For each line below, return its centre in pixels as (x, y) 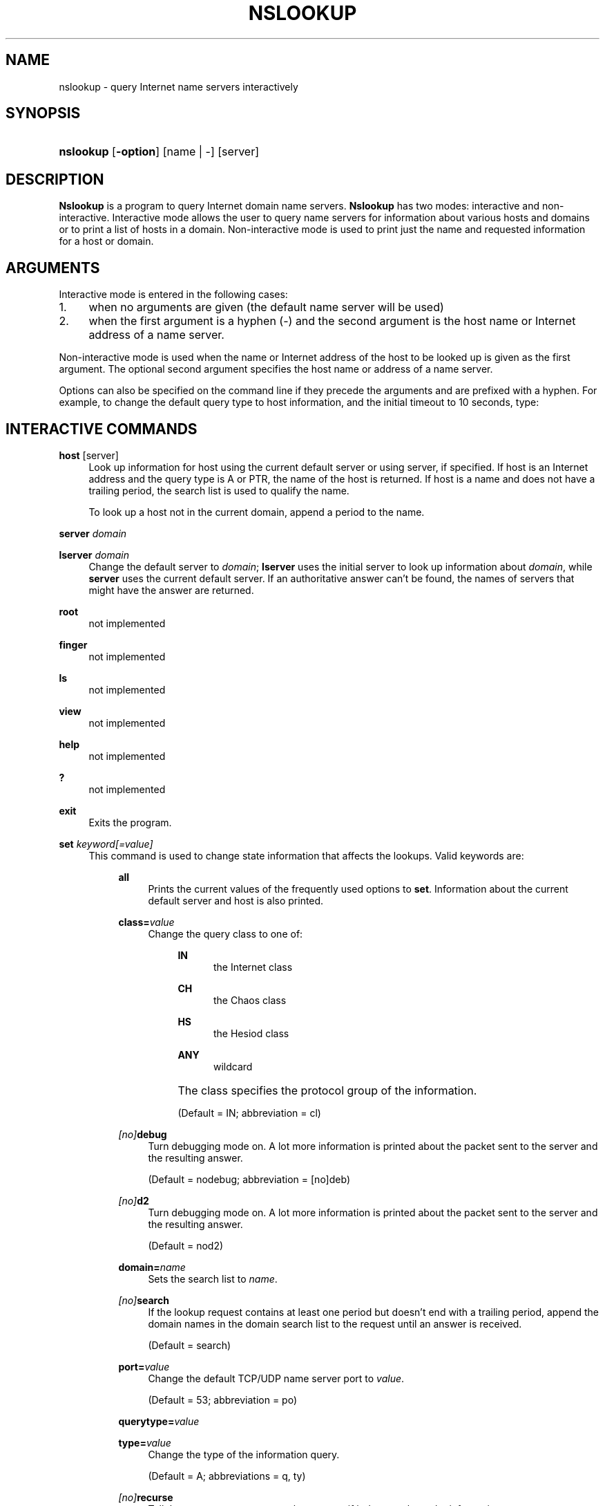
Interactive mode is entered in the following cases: (173, 295)
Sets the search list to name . (213, 1279)
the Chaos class (250, 1000)
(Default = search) (190, 1345)
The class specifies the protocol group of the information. (327, 1090)
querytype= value (159, 1421)
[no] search (144, 1300)
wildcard (233, 1066)
